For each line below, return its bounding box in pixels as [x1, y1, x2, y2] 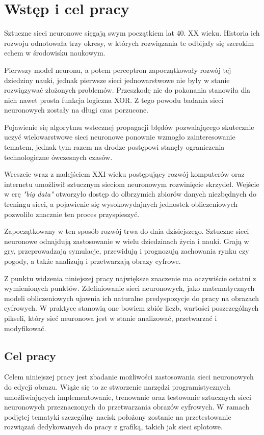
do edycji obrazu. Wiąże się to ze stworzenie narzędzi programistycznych [4, 381, 230, 392]
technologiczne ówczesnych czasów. [4, 151, 113, 162]
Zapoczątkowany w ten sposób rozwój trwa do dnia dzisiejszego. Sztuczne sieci [4, 226, 249, 236]
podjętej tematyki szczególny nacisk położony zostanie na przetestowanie [4, 411, 231, 422]
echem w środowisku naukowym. [4, 47, 105, 58]
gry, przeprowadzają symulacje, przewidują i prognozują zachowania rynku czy [4, 246, 249, 256]
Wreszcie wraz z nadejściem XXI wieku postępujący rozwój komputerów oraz [4, 169, 245, 179]
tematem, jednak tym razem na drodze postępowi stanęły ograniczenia [4, 142, 225, 152]
